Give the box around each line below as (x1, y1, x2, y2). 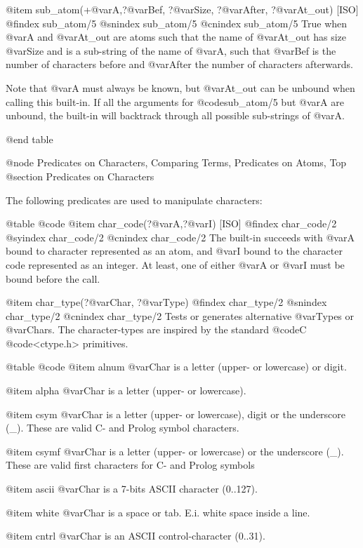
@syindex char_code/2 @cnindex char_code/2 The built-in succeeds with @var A (6, 229, 355, 244)
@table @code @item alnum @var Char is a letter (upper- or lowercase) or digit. (6, 359, 347, 374)
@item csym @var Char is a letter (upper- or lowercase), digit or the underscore (6, 406, 346, 421)
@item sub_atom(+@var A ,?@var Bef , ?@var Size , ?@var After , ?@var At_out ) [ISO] (6, 2, 359, 16)
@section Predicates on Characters (6, 168, 154, 183)
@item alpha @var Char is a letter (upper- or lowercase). (6, 383, 246, 398)
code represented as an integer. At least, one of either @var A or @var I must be (6, 257, 345, 272)
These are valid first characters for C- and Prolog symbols (6, 457, 255, 472)
